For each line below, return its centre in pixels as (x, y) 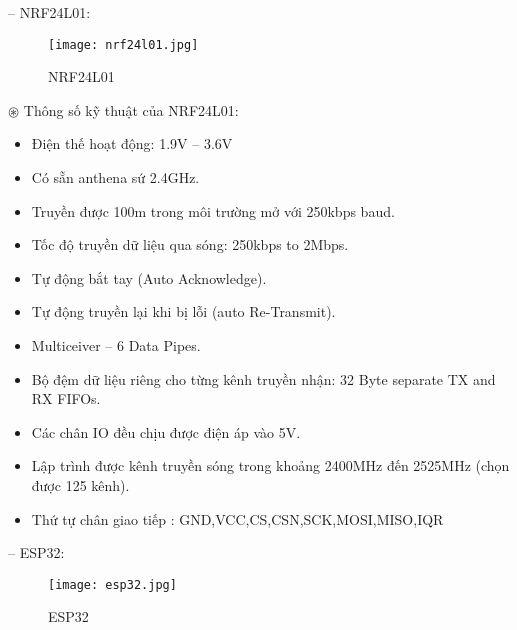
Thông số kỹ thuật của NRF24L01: (131, 109)
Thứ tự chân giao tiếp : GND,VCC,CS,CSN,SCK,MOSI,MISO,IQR (237, 518)
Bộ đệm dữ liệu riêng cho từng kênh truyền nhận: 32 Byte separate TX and (263, 378)
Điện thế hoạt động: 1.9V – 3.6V (132, 143)
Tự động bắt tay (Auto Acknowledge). (149, 277)
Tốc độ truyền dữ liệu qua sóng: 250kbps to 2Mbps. (190, 244)
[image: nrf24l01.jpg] (123, 44)
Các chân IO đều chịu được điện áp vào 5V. (166, 431)
